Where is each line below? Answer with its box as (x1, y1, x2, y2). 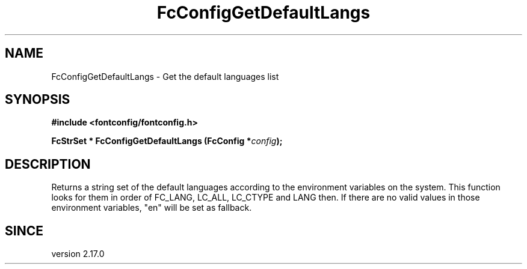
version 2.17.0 (51, 249, 105, 259)
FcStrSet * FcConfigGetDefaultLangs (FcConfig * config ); (51, 136, 283, 147)
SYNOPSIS (5, 92, 70, 107)
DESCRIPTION (5, 156, 91, 172)
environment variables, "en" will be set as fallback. (51, 202, 252, 213)
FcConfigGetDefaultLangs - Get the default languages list (51, 71, 279, 82)
